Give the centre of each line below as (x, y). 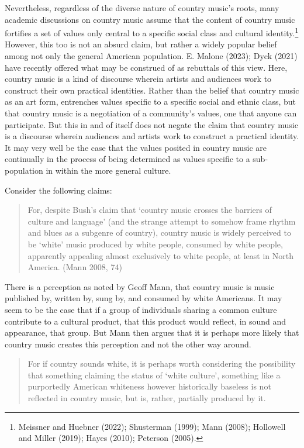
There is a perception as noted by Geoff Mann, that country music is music (140, 286)
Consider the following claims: (58, 190)
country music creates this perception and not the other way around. (128, 344)
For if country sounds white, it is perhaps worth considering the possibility (162, 363)
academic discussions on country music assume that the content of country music (150, 19)
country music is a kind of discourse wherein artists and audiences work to (138, 79)
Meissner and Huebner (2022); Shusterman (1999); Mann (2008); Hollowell (152, 426)
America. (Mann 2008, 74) (75, 267)
